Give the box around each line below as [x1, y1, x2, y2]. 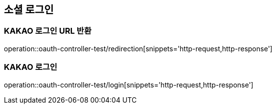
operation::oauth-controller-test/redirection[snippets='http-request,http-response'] [4, 44, 273, 53]
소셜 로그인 [4, 3, 54, 16]
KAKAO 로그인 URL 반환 [4, 26, 92, 36]
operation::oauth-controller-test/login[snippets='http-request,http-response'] [4, 80, 253, 89]
